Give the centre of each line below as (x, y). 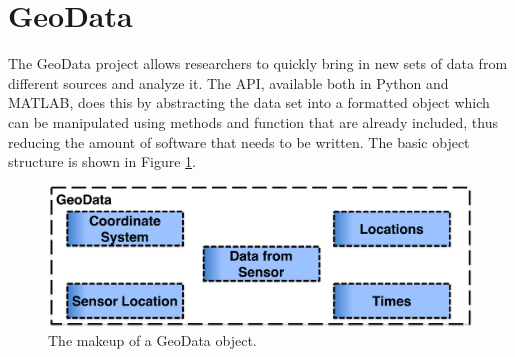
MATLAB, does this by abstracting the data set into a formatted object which (249, 102)
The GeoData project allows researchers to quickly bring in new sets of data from (258, 63)
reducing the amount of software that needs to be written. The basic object (239, 141)
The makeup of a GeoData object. (152, 340)
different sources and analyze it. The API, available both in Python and (228, 82)
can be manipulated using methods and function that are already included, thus (253, 121)
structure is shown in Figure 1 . (102, 161)
